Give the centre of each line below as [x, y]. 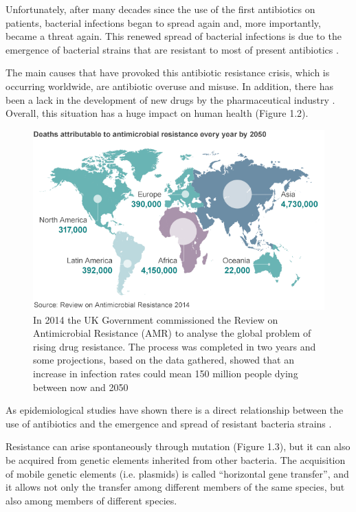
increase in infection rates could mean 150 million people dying [166, 373]
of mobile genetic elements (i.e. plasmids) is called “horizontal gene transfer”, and [177, 473]
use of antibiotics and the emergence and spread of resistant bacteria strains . [169, 423]
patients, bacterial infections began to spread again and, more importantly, [163, 22]
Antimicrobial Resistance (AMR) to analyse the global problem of [172, 333]
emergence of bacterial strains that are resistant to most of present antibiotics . [172, 49]
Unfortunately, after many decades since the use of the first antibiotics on [160, 9]
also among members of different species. [91, 500]
